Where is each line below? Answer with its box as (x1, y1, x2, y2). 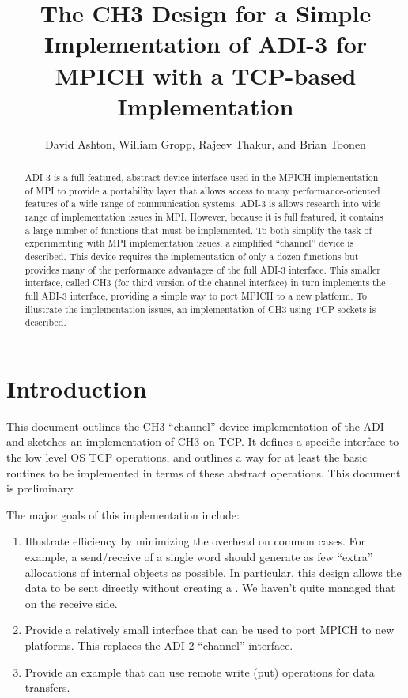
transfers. (25, 679, 70, 696)
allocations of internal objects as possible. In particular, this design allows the (25, 564, 402, 580)
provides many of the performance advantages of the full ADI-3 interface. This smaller (25, 262, 380, 276)
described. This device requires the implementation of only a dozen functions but (25, 250, 359, 263)
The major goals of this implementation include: (6, 506, 240, 523)
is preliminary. (6, 480, 76, 496)
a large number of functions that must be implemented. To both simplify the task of (25, 223, 372, 236)
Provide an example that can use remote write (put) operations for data (25, 663, 375, 680)
